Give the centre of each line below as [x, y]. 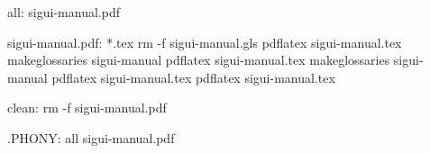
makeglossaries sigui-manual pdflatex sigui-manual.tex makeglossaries [199, 60]
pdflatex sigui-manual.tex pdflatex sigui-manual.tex [193, 77]
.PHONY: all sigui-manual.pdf [91, 137]
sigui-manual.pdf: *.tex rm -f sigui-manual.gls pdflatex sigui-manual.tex [205, 42]
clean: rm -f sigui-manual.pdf [87, 108]
